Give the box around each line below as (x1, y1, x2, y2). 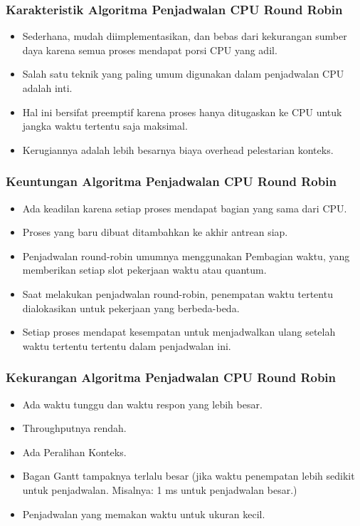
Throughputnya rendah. (22, 421, 127, 435)
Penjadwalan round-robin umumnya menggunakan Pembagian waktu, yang (22, 248, 350, 263)
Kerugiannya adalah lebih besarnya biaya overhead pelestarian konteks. (22, 142, 334, 157)
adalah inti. (22, 81, 73, 95)
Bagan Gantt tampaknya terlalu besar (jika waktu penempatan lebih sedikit (22, 468, 355, 483)
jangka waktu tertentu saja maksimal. (22, 118, 188, 133)
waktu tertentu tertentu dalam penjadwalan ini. (22, 338, 231, 353)
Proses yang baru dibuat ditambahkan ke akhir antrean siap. (22, 225, 288, 239)
